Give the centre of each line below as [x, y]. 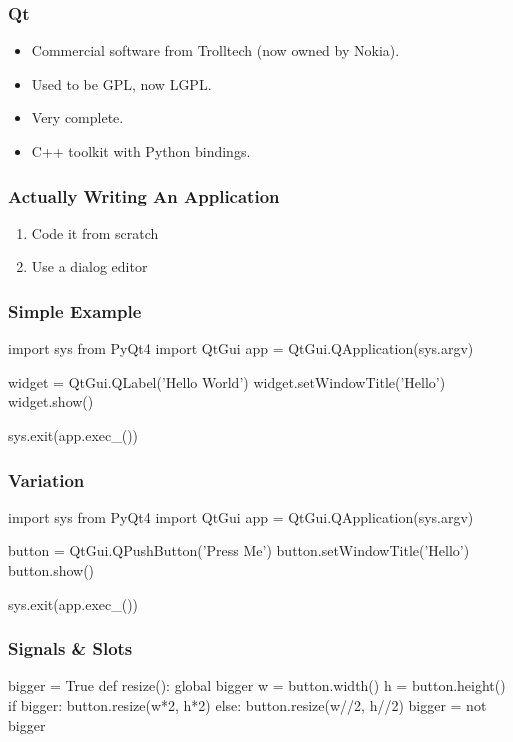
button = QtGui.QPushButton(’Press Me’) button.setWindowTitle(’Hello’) [239, 550]
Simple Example [75, 310]
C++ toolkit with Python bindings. [141, 151]
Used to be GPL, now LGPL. [121, 83]
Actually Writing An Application [144, 195]
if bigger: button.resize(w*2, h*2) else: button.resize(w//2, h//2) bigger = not [247, 705]
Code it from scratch [95, 232]
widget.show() [51, 401]
